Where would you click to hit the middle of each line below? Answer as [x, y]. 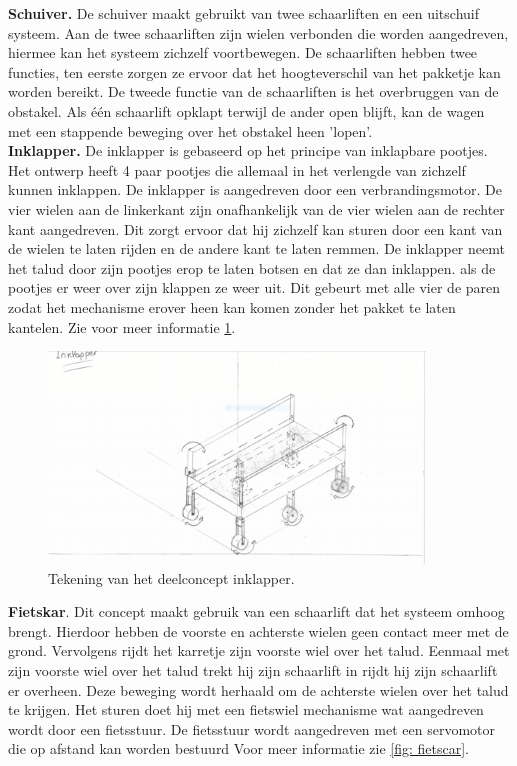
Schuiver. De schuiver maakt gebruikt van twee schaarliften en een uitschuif [243, 13]
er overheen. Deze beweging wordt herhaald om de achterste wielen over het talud [258, 689]
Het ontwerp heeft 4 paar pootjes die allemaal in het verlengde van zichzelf [237, 169]
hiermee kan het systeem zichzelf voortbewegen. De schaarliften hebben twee [243, 52]
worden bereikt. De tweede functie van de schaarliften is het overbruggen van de [253, 91]
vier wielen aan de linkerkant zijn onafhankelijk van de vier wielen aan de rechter [256, 208]
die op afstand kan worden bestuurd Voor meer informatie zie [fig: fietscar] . [238, 748]
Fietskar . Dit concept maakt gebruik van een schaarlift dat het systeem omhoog [256, 611]
